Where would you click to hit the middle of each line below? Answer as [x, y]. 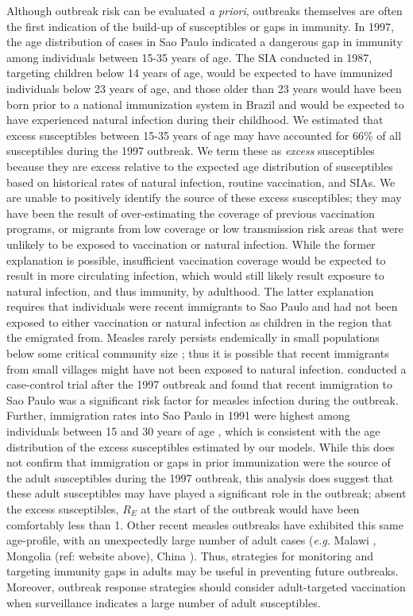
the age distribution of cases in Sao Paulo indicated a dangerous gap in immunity [205, 42]
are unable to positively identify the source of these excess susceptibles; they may [204, 198]
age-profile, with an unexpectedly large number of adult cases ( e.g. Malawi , [191, 540]
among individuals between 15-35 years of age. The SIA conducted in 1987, [189, 57]
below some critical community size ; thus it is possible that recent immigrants [198, 353]
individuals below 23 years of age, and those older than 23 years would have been [204, 88]
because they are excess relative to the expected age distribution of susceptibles [200, 166]
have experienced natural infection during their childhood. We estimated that [195, 120]
